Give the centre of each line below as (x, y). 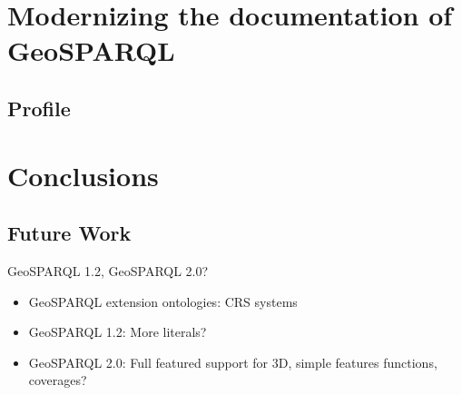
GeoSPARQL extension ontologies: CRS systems (163, 301)
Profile (39, 108)
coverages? (58, 380)
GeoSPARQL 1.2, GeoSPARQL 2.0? (108, 270)
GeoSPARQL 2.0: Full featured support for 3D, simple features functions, (233, 362)
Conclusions (83, 175)
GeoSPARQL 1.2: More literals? (118, 332)
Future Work (69, 233)
